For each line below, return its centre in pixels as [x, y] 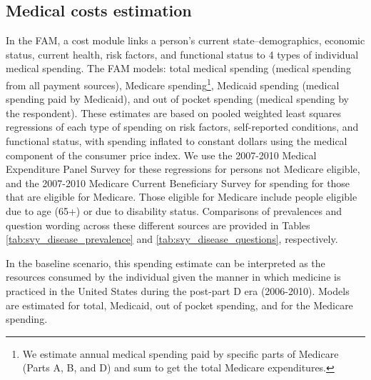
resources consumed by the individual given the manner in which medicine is [173, 277]
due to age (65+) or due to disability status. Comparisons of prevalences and [174, 210]
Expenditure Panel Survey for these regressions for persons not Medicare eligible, [183, 169]
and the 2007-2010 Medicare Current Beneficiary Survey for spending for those [178, 182]
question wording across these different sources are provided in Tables [158, 225]
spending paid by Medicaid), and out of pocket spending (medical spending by [177, 99]
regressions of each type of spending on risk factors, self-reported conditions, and [182, 127]
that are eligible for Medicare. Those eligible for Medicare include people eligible [182, 197]
